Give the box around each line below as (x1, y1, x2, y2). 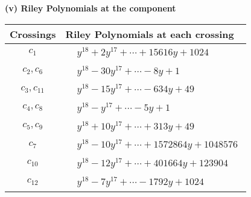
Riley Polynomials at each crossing (65, 27, 234, 41)
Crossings (10, 27, 56, 41)
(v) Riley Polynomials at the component (5, 2, 176, 14)
